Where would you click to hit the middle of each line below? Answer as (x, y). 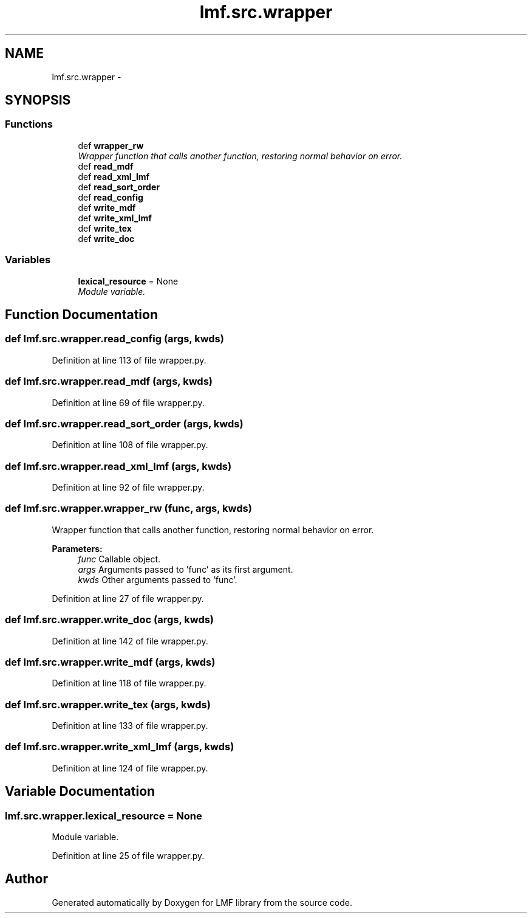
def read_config (111, 197)
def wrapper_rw (111, 145)
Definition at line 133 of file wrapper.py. (130, 726)
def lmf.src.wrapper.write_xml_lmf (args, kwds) (120, 747)
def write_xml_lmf (115, 218)
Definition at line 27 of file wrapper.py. (128, 598)
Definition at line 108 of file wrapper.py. (130, 445)
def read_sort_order (119, 187)
